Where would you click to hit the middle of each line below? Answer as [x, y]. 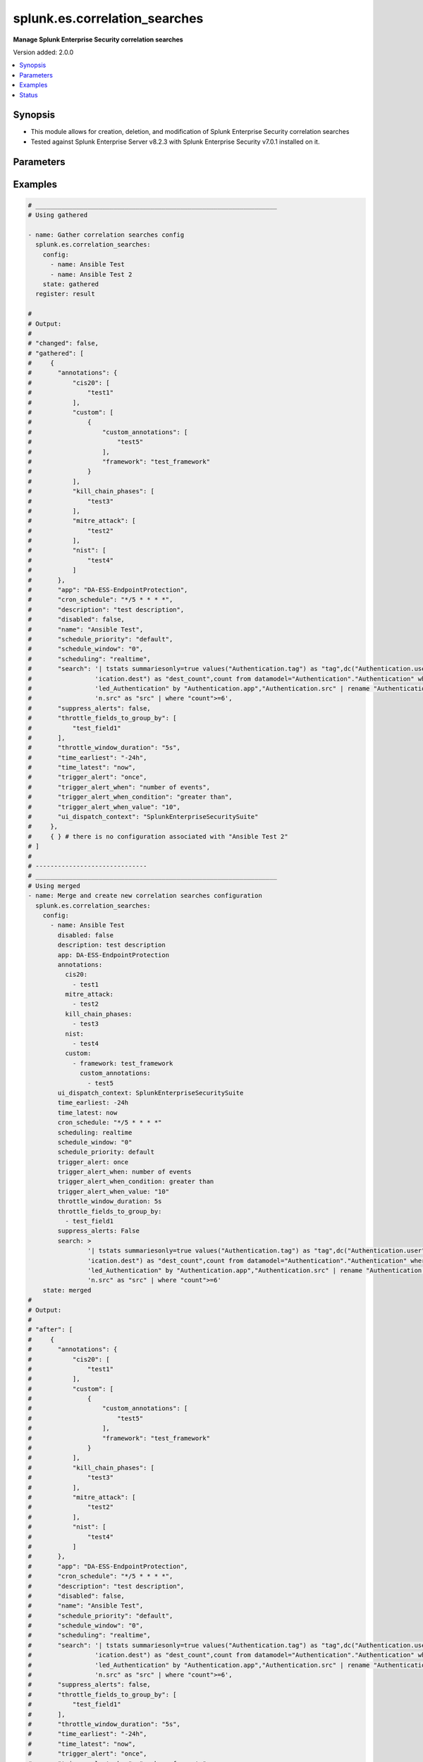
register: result [65, 294]
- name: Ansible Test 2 [91, 274]
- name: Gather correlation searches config [106, 235]
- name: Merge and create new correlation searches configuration [145, 896]
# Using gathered [58, 215]
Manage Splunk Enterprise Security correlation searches [98, 39]
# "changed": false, [63, 343]
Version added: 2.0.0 [43, 52]
